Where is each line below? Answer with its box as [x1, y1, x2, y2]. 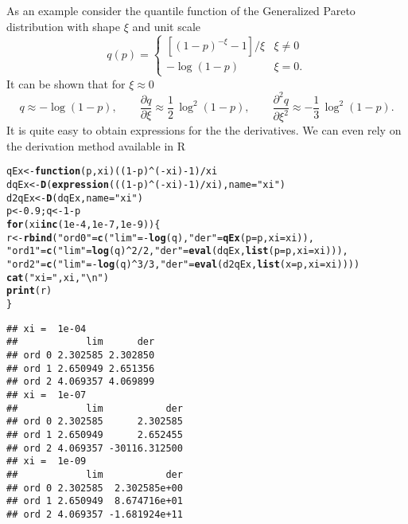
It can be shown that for [6, 75, 126, 92]
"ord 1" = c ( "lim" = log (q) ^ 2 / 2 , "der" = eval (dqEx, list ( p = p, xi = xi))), [6, 245, 348, 257]
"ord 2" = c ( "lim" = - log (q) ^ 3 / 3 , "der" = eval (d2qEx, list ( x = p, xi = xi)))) [6, 259, 360, 271]
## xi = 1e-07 [6, 389, 87, 401]
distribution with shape [6, 18, 120, 34]
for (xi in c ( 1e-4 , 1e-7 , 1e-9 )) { [6, 219, 161, 231]
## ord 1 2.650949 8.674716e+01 [6, 495, 183, 507]
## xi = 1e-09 [6, 456, 87, 467]
